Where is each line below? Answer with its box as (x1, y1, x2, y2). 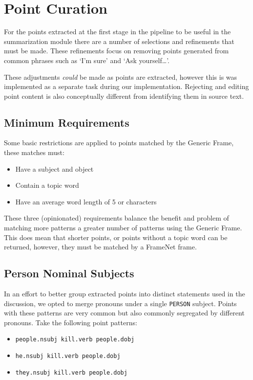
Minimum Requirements (4, 114, 129, 130)
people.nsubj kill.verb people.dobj (15, 336, 135, 343)
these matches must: (4, 147, 64, 157)
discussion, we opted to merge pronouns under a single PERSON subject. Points (4, 298, 237, 308)
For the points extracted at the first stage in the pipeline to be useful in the (4, 26, 231, 37)
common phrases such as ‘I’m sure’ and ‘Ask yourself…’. (4, 55, 170, 65)
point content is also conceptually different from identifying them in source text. (4, 90, 244, 101)
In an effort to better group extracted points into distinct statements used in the (4, 289, 245, 299)
